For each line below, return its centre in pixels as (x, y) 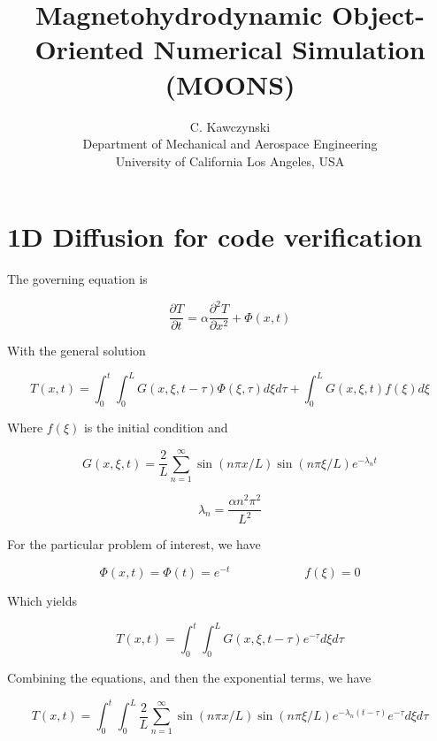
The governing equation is (77, 279)
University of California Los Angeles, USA (230, 160)
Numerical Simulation (289, 49)
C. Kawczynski (230, 126)
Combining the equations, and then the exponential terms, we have (189, 678)
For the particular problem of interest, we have (134, 544)
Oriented (89, 49)
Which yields (42, 601)
